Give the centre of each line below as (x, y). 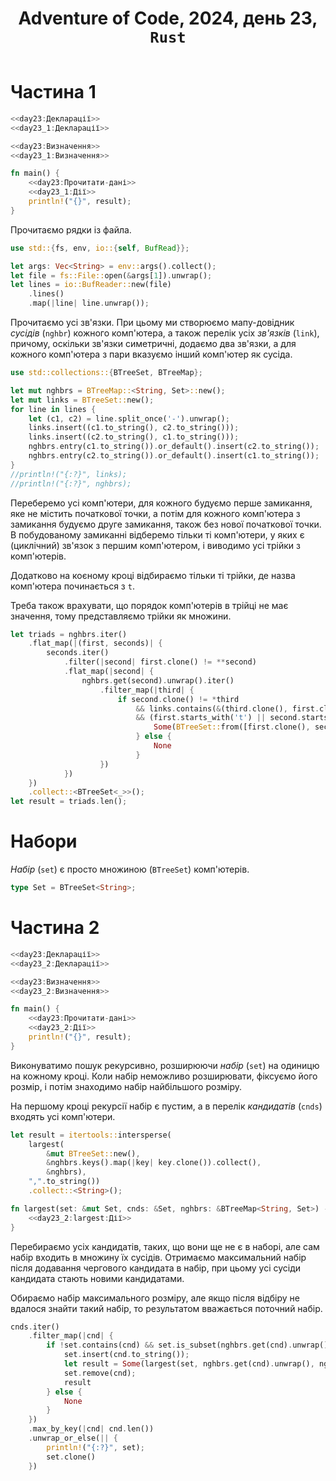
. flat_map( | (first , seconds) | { (95, 643)
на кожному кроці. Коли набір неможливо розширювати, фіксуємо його (164, 1076)
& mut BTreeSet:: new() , (93, 1153)
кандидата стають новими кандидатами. (97, 1278)
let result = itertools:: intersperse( (91, 1135)
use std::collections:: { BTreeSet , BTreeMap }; (106, 373)
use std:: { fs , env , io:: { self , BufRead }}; (100, 248)
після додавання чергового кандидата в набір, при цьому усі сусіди (156, 1268)
